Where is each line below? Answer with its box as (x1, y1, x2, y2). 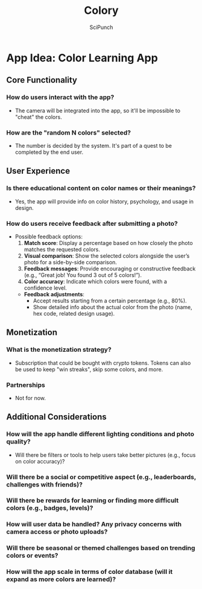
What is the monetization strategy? (6, 345, 112, 354)
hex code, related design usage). (33, 310, 115, 317)
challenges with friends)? (6, 480, 83, 489)
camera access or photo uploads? (6, 527, 108, 536)
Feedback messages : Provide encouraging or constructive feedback (24, 265, 196, 272)
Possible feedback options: (14, 233, 83, 240)
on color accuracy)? (14, 457, 65, 465)
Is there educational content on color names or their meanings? (6, 184, 196, 193)
